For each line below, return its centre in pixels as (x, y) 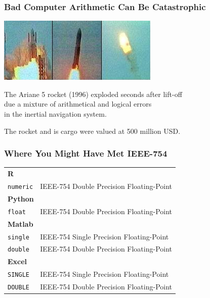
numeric (20, 187)
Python (21, 198)
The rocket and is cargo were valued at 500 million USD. (92, 131)
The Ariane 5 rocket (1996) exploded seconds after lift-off (93, 94)
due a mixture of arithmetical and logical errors (78, 104)
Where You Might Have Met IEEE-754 (86, 153)
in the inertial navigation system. (55, 114)
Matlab (20, 223)
